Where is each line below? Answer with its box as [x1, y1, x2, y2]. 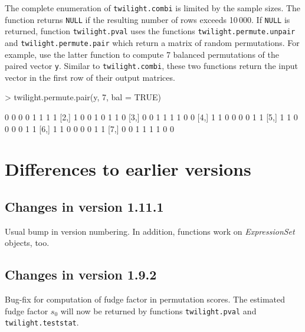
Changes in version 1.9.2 [5, 265, 157, 284]
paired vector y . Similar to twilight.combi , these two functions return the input [5, 60, 299, 72]
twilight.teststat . [5, 316, 79, 328]
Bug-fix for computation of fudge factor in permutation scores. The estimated [5, 293, 286, 305]
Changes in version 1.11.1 [5, 198, 164, 216]
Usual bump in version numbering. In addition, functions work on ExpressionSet [5, 225, 295, 237]
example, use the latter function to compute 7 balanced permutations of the [5, 48, 279, 60]
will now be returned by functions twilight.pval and [60, 304, 257, 317]
